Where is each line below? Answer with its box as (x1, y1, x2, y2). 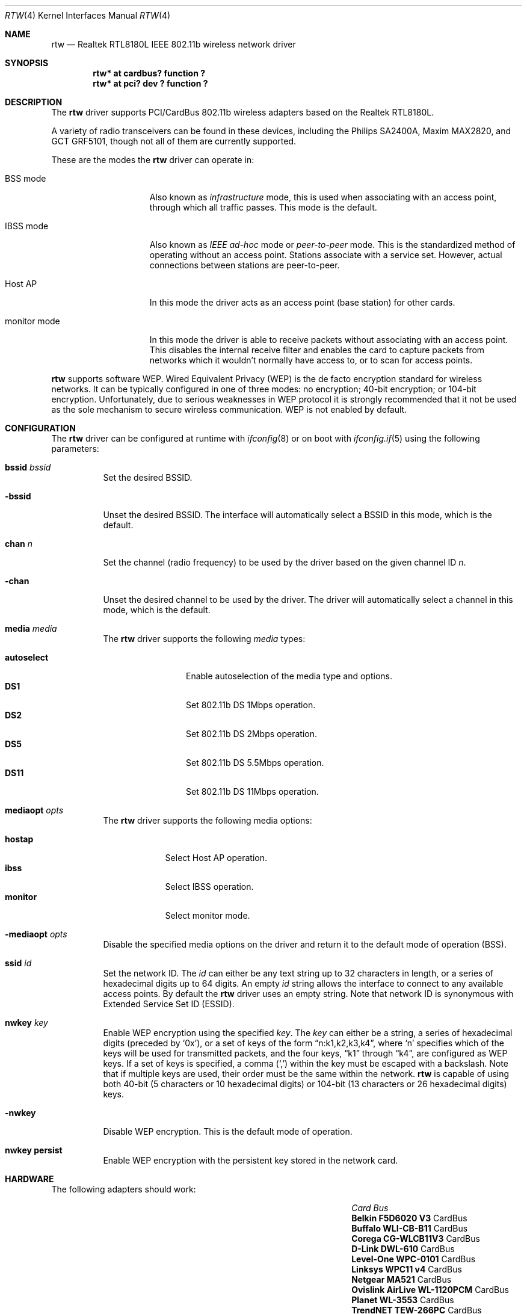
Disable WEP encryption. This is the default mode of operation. (103, 1126, 353, 1137)
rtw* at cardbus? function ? (93, 68, 206, 78)
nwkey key (5, 1017, 48, 1028)
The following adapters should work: (51, 1184, 196, 1194)
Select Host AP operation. (165, 853, 267, 863)
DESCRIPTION (5, 97, 63, 107)
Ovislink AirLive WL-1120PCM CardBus (351, 1285, 509, 1295)
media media (5, 623, 57, 634)
